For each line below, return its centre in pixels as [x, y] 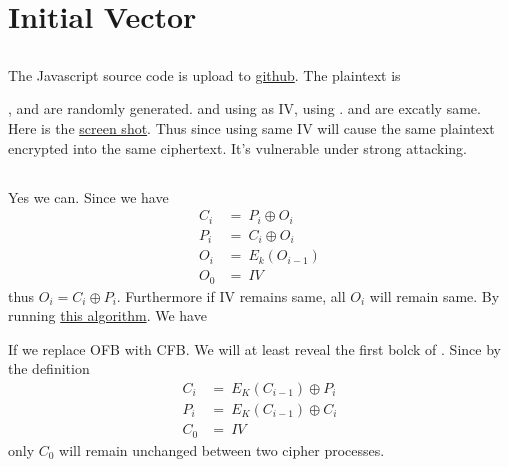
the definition [49, 368]
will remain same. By [434, 295]
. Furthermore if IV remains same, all [231, 295]
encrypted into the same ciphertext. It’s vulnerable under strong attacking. [237, 147]
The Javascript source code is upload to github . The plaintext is [204, 74]
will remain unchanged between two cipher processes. [222, 449]
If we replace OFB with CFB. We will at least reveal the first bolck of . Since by [254, 348]
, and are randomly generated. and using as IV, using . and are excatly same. [244, 108]
